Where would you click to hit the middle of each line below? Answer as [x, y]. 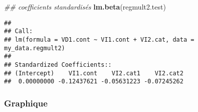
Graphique [26, 103]
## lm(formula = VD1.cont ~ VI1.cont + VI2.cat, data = [99, 39]
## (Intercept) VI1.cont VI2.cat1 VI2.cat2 [94, 73]
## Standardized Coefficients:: [58, 65]
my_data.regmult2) [35, 48]
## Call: [19, 31]
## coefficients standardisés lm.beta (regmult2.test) [85, 7]
